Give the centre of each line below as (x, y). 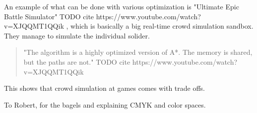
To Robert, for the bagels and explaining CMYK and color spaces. (105, 104)
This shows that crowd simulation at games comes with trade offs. (104, 88)
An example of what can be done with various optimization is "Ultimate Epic (122, 6)
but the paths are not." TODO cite (77, 61)
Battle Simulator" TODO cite (49, 16)
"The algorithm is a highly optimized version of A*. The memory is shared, (138, 52)
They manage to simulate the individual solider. (77, 35)
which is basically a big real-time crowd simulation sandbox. (162, 26)
